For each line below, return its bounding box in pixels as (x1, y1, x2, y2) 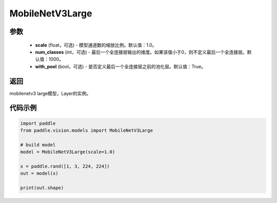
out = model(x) (20, 171, 58, 176)
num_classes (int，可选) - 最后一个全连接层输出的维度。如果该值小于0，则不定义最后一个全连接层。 (35, 49, 247, 55)
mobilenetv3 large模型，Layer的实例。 (9, 90, 91, 96)
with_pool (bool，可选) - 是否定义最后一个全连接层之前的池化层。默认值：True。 (35, 63, 206, 69)
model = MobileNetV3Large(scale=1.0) (20, 149, 115, 155)
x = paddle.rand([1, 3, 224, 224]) (20, 163, 110, 169)
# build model (20, 141, 56, 148)
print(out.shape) (20, 185, 64, 191)
